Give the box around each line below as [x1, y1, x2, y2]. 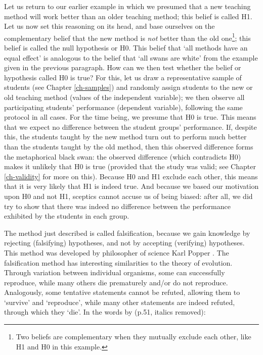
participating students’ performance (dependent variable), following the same [4, 102, 243, 112]
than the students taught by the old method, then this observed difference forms [4, 141, 253, 151]
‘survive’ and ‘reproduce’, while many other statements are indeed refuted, [4, 296, 235, 307]
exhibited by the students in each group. [4, 211, 129, 221]
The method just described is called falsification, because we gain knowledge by [4, 227, 250, 238]
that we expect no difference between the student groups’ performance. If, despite [4, 121, 257, 132]
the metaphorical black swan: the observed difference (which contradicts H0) [4, 151, 241, 162]
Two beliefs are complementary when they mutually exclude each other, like [16, 331, 251, 342]
